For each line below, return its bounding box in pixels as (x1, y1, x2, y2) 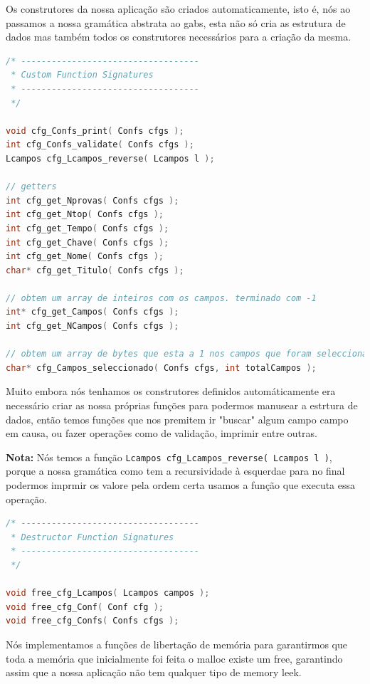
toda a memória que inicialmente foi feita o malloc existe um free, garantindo (6, 651, 343, 665)
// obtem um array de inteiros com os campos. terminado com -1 (6, 293, 317, 303)
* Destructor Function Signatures (11, 532, 174, 542)
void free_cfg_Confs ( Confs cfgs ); (6, 616, 179, 626)
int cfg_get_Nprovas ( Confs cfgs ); (6, 195, 179, 206)
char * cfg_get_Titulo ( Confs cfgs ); (6, 265, 184, 275)
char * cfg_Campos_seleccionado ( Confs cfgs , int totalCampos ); (6, 362, 317, 373)
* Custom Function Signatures (11, 70, 154, 80)
